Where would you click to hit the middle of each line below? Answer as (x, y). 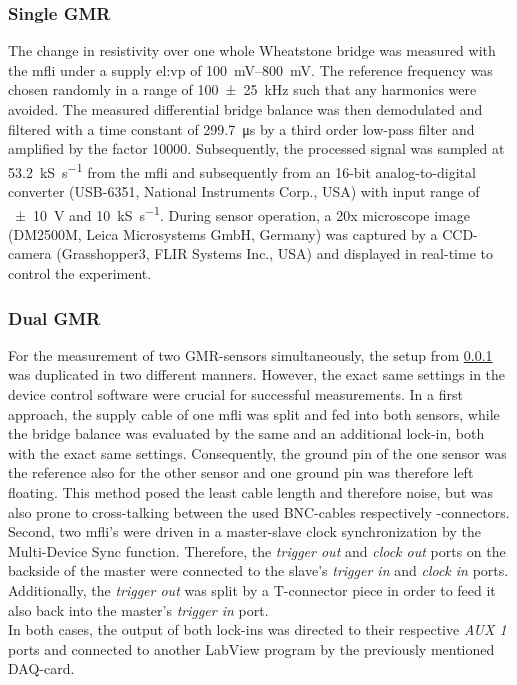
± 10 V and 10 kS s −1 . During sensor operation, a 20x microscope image (242, 213)
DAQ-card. (41, 668)
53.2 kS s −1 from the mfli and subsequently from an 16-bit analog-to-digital (242, 170)
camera (30, 253)
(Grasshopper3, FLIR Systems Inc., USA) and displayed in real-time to (274, 253)
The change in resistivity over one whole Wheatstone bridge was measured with (252, 50)
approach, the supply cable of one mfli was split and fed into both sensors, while (254, 413)
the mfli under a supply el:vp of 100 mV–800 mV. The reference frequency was (250, 69)
